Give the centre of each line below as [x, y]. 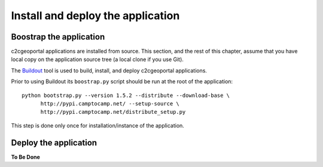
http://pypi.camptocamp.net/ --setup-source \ [110, 104]
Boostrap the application [58, 37]
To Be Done [25, 157]
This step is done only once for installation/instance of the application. [98, 125]
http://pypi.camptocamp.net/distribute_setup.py [113, 112]
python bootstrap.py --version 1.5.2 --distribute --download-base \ [126, 95]
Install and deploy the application [95, 16]
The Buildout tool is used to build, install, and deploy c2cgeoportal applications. [109, 70]
